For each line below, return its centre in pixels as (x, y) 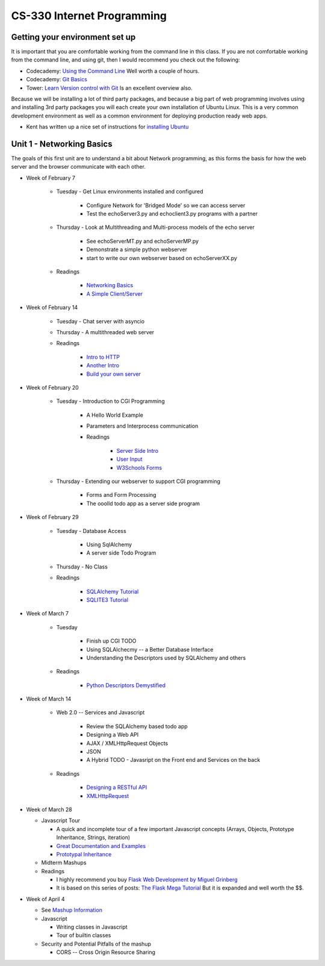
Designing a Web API (113, 735)
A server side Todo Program (121, 553)
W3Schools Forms (139, 467)
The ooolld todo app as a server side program (143, 503)
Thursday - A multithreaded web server (105, 332)
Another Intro (103, 366)
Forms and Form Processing (121, 495)
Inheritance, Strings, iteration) (93, 838)
